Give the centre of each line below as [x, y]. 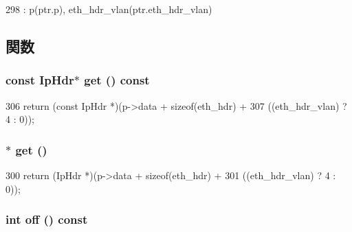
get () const [117, 80]
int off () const [47, 219]
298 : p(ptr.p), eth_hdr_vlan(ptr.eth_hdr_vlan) [109, 9]
